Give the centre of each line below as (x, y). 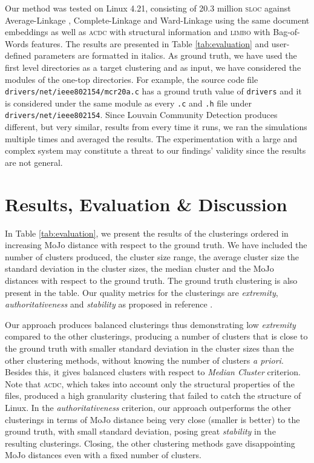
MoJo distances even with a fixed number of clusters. (103, 455)
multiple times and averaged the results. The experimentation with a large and (151, 138)
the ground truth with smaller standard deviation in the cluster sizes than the (149, 348)
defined (18, 55)
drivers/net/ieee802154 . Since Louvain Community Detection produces (141, 115)
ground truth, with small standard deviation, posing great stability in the (140, 431)
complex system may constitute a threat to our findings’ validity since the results (155, 150)
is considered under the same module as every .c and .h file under (128, 103)
